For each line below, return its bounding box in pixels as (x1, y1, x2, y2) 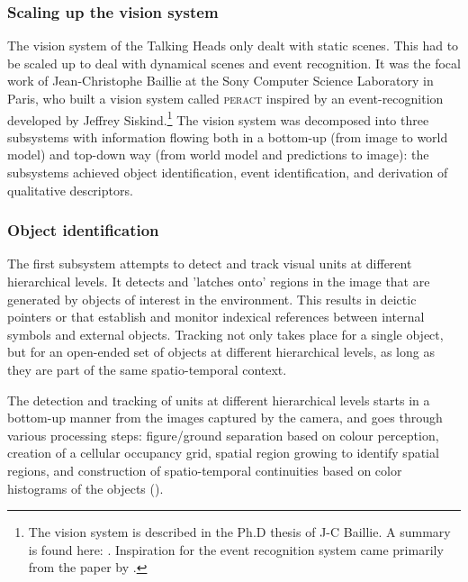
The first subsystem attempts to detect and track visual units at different (7, 254, 412, 273)
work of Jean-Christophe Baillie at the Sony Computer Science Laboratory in (7, 71, 434, 90)
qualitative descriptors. (7, 180, 133, 199)
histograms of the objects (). (7, 478, 164, 497)
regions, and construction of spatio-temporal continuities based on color (7, 460, 402, 479)
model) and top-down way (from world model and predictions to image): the (7, 145, 429, 164)
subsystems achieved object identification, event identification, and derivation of (7, 163, 448, 182)
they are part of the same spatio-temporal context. (7, 360, 287, 378)
